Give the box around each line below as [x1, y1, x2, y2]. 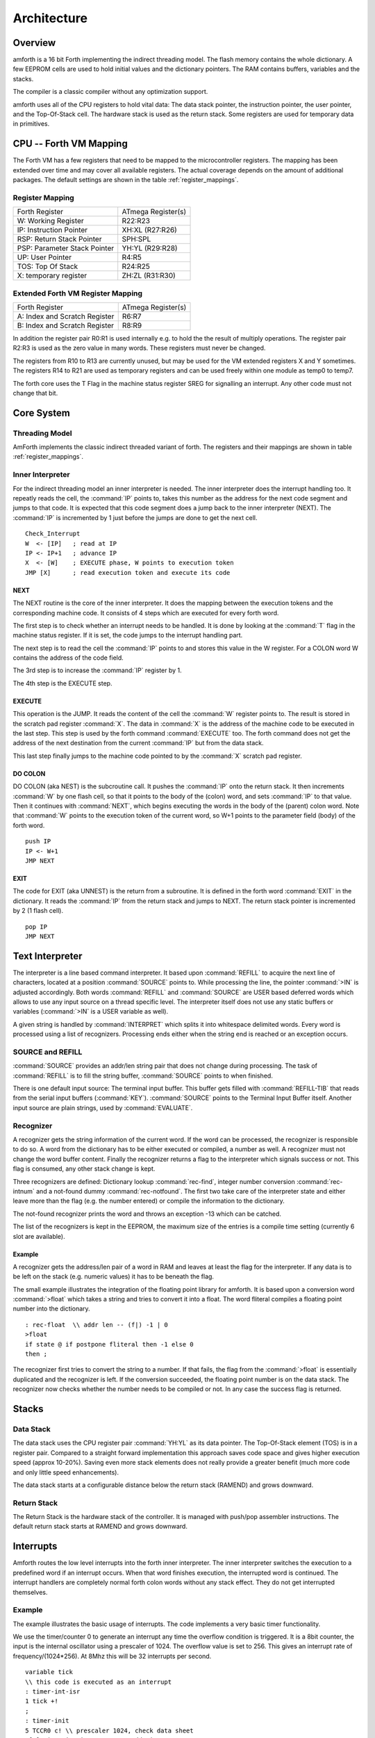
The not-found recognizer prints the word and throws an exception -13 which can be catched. [12, 1210, 281, 1218]
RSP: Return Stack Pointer [17, 234, 102, 244]
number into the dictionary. [12, 1304, 90, 1313]
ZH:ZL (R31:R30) [122, 271, 176, 281]
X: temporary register [17, 271, 87, 281]
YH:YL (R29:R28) [122, 243, 178, 253]
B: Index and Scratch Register [17, 320, 115, 330]
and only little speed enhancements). [12, 1468, 119, 1477]
